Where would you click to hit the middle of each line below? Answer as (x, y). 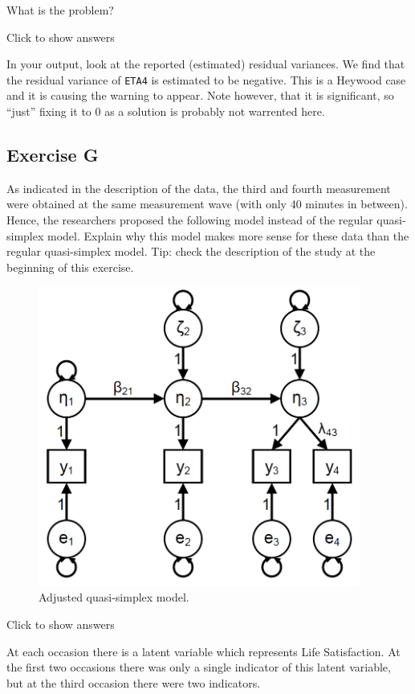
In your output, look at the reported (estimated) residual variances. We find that (206, 64)
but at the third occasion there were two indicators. (134, 682)
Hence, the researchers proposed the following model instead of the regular (190, 220)
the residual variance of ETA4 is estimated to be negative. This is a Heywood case (206, 79)
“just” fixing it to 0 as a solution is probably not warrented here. (166, 111)
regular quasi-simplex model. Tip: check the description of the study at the (191, 251)
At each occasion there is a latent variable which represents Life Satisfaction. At (203, 651)
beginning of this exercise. (70, 267)
